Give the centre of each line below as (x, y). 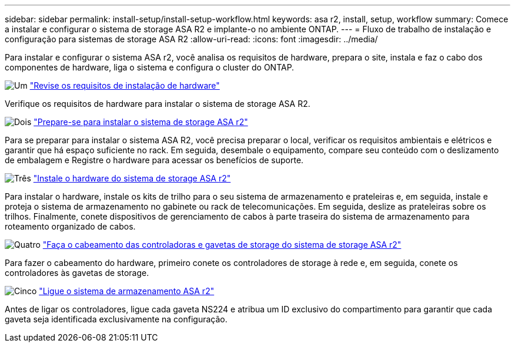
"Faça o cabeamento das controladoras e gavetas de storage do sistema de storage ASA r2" (222, 245)
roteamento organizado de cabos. (70, 226)
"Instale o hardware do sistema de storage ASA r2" (132, 178)
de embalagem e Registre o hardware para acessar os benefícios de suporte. (154, 160)
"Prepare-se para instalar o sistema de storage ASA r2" (141, 122)
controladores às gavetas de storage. (77, 273)
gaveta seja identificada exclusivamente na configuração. (116, 319)
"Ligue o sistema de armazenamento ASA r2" (127, 291)
